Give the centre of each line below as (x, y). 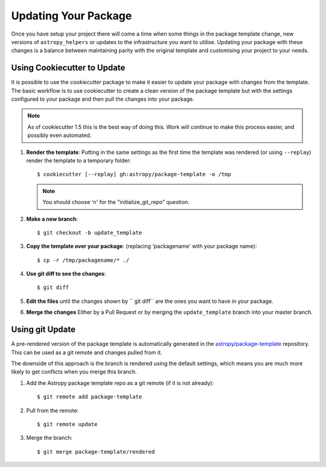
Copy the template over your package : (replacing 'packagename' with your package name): (142, 246)
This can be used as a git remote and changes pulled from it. (87, 352)
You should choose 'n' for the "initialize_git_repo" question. (116, 202)
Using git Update (43, 330)
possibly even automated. (59, 135)
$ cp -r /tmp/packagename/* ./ (83, 260)
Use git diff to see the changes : (66, 274)
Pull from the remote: (53, 410)
